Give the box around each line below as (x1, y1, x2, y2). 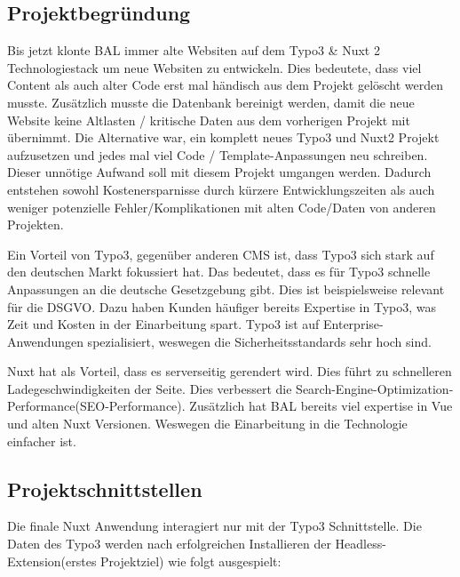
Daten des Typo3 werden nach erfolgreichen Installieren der (7, 534, 331, 553)
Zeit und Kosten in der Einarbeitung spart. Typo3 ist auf (7, 315, 320, 333)
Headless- (335, 534, 386, 553)
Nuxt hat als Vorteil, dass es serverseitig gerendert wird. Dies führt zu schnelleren (7, 362, 452, 381)
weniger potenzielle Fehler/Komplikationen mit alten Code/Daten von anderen (7, 197, 436, 216)
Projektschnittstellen (7, 475, 202, 502)
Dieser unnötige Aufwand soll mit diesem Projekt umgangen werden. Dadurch (7, 163, 432, 181)
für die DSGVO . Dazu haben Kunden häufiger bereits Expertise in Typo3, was (7, 297, 436, 316)
